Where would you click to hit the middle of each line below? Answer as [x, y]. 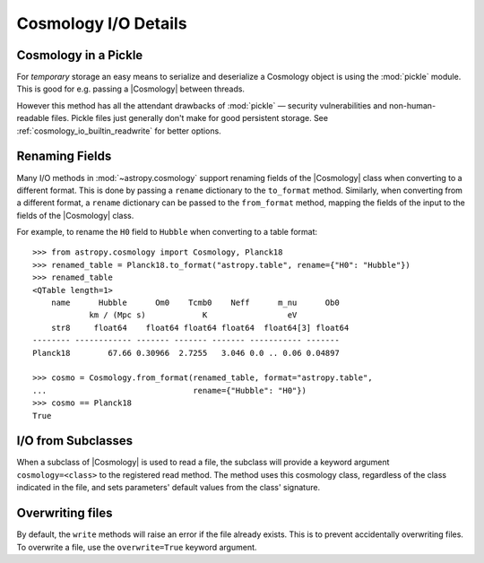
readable [33, 118]
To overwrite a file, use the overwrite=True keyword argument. [137, 547]
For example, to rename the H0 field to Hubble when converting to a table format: [167, 232]
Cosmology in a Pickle [80, 55]
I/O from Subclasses [75, 441]
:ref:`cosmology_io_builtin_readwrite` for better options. [119, 131]
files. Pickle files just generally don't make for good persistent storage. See [190, 118]
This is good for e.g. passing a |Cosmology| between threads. [131, 89]
